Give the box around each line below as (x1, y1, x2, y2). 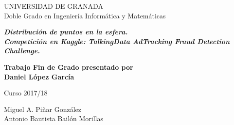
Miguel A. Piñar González (4, 104, 82, 114)
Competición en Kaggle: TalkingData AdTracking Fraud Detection (4, 36, 230, 46)
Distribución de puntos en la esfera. (4, 27, 128, 37)
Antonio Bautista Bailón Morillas (4, 113, 103, 124)
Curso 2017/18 (4, 88, 48, 98)
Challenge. (4, 46, 40, 56)
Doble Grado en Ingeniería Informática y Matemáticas (4, 10, 166, 20)
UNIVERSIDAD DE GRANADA (4, 1, 103, 11)
